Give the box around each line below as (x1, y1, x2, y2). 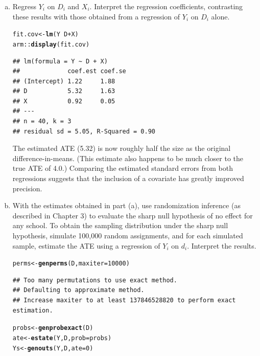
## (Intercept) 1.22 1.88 (12, 77, 115, 85)
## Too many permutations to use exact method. (12, 276, 177, 284)
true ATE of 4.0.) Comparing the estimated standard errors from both (12, 163, 233, 173)
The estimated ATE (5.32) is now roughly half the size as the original (12, 143, 231, 153)
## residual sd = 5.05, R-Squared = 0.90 (12, 127, 155, 135)
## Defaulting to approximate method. (12, 286, 145, 294)
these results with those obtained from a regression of (12, 11, 180, 21)
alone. (211, 11, 230, 21)
